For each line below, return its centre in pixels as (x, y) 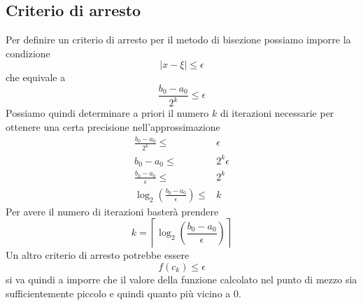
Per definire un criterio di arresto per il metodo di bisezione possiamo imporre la (178, 40)
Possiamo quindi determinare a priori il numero (107, 113)
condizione (28, 53)
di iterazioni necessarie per (277, 113)
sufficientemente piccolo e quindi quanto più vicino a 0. (123, 293)
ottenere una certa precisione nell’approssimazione (113, 126)
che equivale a (36, 77)
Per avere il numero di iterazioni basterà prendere (112, 211)
